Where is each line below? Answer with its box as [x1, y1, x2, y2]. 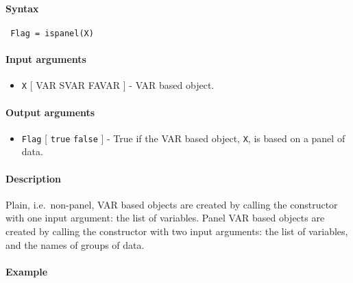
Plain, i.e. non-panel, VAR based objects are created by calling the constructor [5, 197, 338, 211]
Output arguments [5, 105, 95, 119]
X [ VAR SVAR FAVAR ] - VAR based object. [21, 78, 215, 92]
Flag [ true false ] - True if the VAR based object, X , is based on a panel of [21, 131, 345, 145]
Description [5, 171, 62, 185]
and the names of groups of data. [5, 237, 145, 252]
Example [5, 264, 48, 278]
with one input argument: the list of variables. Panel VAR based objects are [5, 211, 325, 225]
